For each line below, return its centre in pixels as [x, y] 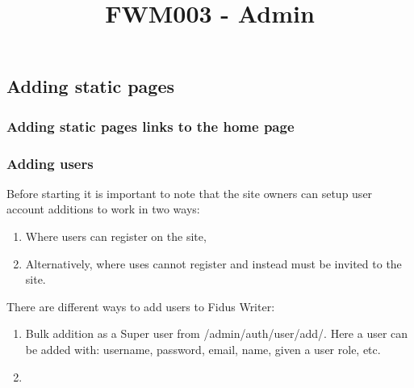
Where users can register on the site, [116, 236]
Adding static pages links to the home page [151, 126]
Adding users [50, 163]
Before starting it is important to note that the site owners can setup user [190, 193]
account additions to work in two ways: [103, 209]
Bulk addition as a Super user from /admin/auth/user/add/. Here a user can [217, 333]
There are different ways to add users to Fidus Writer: [141, 306]
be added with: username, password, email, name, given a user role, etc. [203, 349]
